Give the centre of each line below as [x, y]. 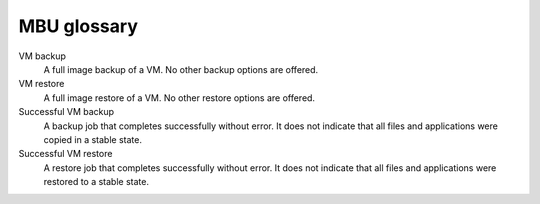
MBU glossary [78, 26]
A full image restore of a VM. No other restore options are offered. [179, 97]
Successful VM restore [65, 154]
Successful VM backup [66, 112]
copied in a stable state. [92, 139]
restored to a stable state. [96, 182]
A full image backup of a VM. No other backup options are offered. [181, 69]
